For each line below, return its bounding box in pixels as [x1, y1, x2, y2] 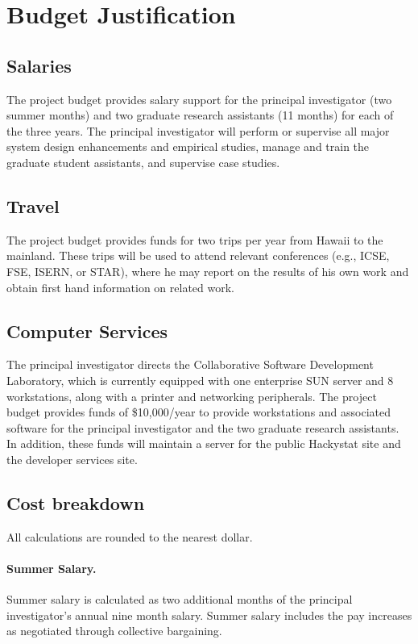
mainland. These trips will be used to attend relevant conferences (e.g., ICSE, [6, 247, 390, 264]
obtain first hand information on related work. [6, 278, 235, 295]
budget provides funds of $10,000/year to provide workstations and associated [6, 404, 391, 420]
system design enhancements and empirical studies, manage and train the [6, 138, 370, 155]
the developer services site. [6, 450, 138, 467]
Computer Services [6, 318, 168, 343]
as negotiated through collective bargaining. [6, 622, 222, 639]
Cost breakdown [6, 490, 145, 515]
